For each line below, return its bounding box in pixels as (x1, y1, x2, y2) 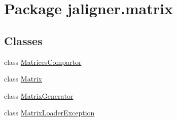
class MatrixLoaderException (4, 107, 95, 118)
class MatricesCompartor (4, 56, 82, 67)
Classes (4, 32, 43, 48)
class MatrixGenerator (4, 90, 74, 101)
